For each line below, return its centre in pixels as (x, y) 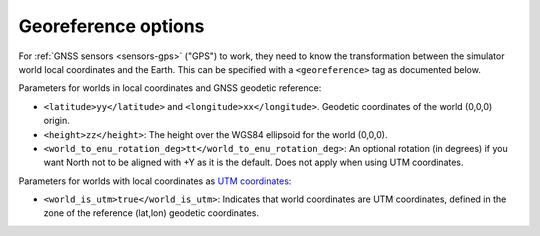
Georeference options (111, 26)
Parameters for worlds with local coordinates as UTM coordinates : (155, 181)
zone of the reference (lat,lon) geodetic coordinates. (151, 213)
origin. (56, 121)
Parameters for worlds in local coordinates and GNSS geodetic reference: (170, 88)
